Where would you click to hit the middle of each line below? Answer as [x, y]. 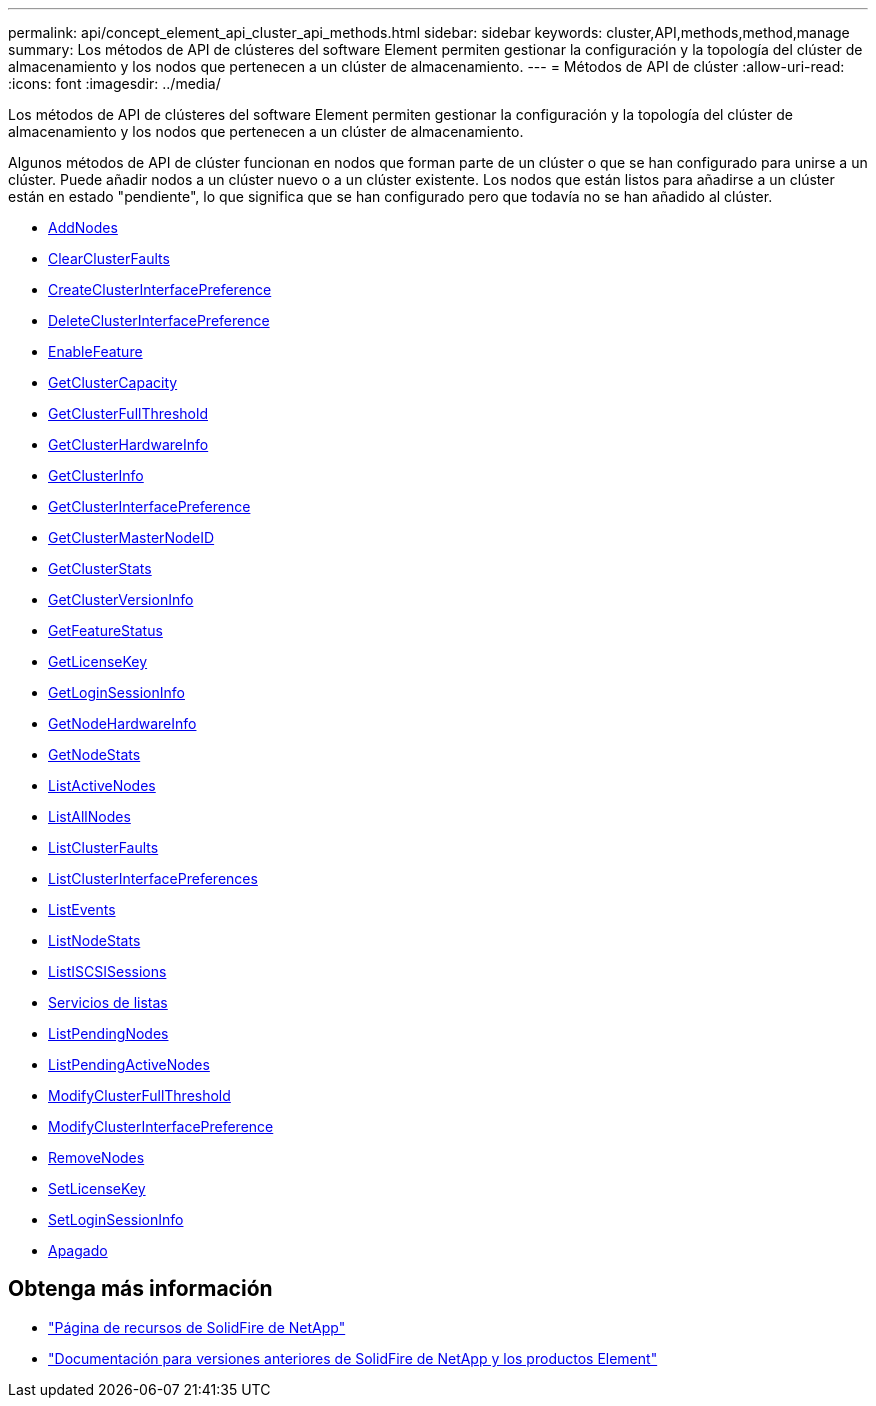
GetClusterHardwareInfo [128, 444]
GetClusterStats [100, 568]
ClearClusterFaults [109, 258]
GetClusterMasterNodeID [131, 537]
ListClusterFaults [103, 847]
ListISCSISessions [107, 971]
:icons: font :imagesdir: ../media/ [114, 83]
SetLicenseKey [97, 1188]
